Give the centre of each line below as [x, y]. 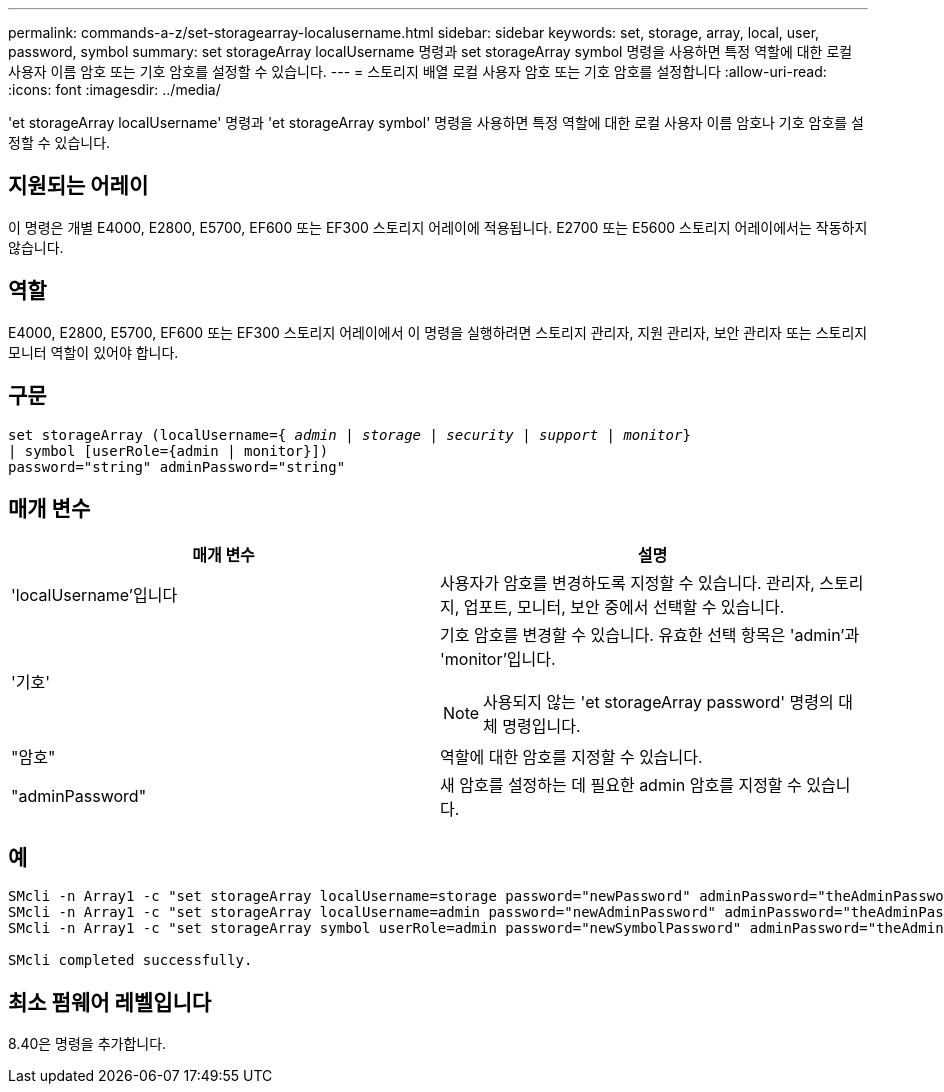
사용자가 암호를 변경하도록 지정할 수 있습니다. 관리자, [627, 583]
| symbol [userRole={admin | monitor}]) [168, 450]
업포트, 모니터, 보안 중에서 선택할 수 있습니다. [624, 607]
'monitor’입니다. [498, 659]
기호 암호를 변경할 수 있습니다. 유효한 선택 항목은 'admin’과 [650, 635]
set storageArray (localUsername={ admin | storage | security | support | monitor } [349, 434]
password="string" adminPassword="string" [177, 466]
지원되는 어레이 [78, 186]
